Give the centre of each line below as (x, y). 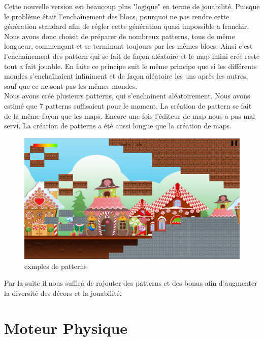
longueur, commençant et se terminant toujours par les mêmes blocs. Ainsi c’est (128, 46)
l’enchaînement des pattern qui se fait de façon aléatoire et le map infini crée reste (132, 56)
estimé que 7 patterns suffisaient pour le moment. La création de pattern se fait (128, 105)
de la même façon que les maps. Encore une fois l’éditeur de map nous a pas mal (130, 115)
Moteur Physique (66, 328)
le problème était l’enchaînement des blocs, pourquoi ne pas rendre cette (117, 16)
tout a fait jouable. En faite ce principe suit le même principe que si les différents (130, 66)
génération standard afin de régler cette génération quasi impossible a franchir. (127, 26)
